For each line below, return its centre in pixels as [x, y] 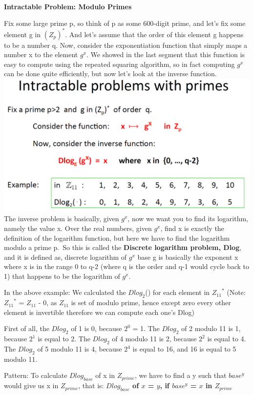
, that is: [91, 385]
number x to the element [41, 54]
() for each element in [178, 292]
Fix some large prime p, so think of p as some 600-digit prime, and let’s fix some [125, 23]
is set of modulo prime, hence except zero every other [151, 302]
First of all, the [27, 328]
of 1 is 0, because [96, 328]
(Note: [236, 292]
